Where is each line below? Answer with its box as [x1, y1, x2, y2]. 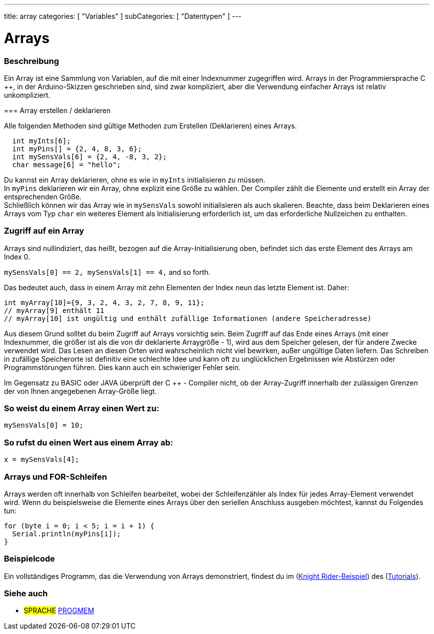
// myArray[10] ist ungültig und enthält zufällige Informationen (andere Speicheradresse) [4, 314, 372, 322]
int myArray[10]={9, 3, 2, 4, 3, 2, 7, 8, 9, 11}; [4, 298, 205, 307]
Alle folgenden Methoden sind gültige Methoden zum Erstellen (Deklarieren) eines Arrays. [4, 121, 297, 130]
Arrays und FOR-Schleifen [4, 471, 107, 482]
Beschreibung [4, 56, 59, 66]
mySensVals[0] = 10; [4, 421, 84, 430]
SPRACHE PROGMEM [24, 606, 94, 615]
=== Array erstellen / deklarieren [4, 106, 111, 115]
